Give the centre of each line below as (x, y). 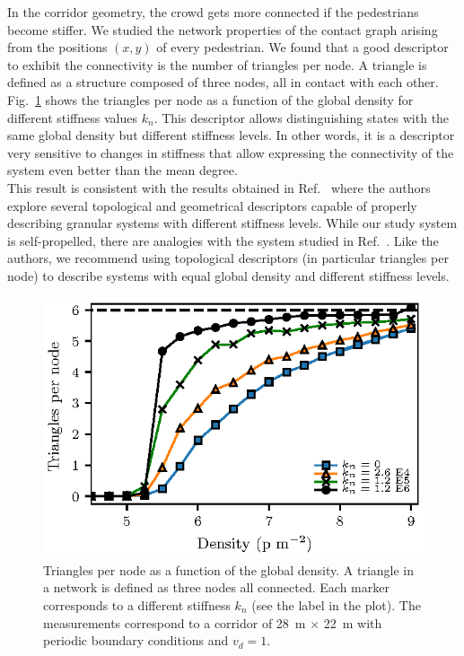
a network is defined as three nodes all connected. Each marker (216, 587)
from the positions (57, 47)
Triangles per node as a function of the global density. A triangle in (228, 569)
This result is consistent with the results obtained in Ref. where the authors (219, 187)
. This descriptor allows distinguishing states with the (302, 117)
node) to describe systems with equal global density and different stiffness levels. (228, 275)
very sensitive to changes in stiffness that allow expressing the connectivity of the (231, 152)
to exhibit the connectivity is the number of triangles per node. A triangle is (217, 64)
